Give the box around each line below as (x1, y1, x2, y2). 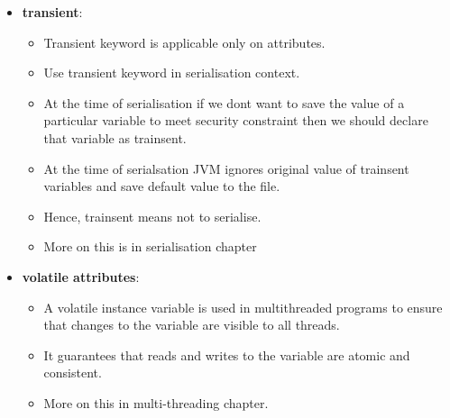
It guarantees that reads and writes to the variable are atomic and (43, 345, 410, 364)
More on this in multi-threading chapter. (43, 393, 269, 412)
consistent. (43, 363, 102, 382)
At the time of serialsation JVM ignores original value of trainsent (43, 159, 409, 177)
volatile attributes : (22, 267, 140, 286)
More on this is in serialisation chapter (43, 237, 257, 256)
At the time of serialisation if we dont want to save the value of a (43, 93, 405, 112)
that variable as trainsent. (43, 128, 187, 147)
